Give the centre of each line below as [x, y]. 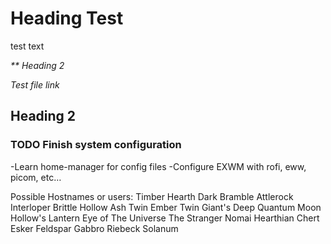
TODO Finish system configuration [96, 145]
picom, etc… [36, 177]
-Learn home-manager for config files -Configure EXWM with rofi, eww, [158, 166]
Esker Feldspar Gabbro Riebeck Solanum [94, 228]
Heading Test [67, 18]
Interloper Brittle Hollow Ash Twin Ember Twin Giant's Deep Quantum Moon [166, 207]
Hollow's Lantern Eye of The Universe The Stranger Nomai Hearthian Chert [165, 218]
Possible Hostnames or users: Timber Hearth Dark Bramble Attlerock [152, 196]
